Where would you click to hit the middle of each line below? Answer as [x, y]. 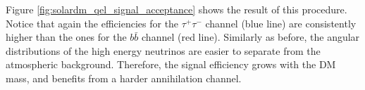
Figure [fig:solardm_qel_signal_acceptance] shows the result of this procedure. [177, 9]
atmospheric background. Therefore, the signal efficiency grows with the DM [171, 64]
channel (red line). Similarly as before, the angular [251, 37]
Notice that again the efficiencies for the [92, 23]
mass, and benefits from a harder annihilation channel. [124, 78]
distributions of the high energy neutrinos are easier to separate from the [163, 50]
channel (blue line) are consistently [281, 23]
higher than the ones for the [66, 37]
